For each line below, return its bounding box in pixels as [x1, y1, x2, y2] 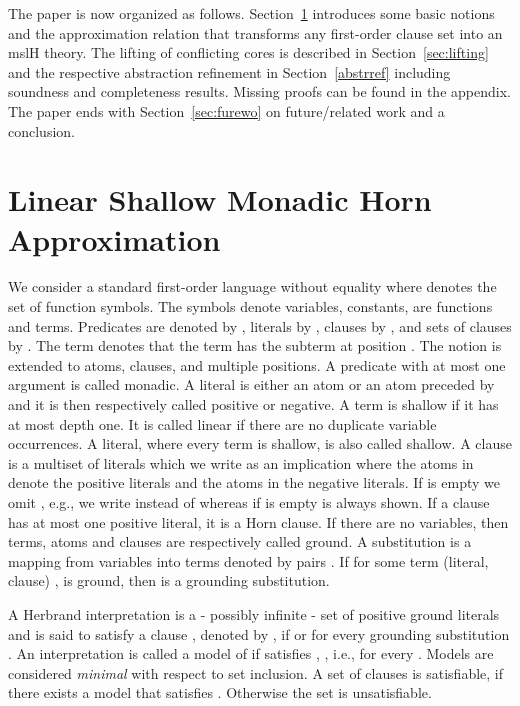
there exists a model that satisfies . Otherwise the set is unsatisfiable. [8, 682, 432, 703]
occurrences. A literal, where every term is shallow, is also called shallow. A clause [8, 433, 512, 454]
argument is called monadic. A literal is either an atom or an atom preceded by [8, 374, 495, 395]
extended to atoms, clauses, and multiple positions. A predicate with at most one [8, 354, 506, 375]
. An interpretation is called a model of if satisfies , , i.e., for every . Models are [8, 643, 494, 664]
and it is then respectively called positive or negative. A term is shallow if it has [8, 394, 499, 415]
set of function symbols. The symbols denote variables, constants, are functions [8, 296, 493, 317]
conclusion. [8, 120, 75, 141]
